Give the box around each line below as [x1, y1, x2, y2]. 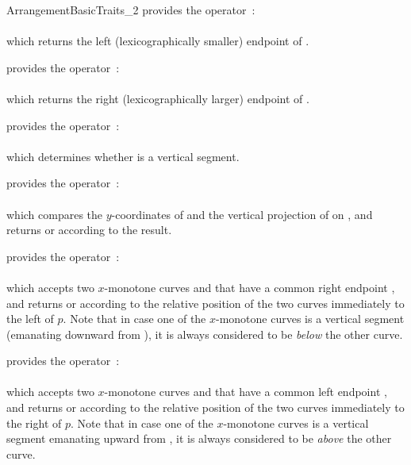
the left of [6, 310, 54, 327]
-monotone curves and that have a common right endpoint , [104, 279, 395, 295]
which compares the [6, 206, 103, 222]
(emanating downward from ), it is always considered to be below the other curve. [6, 325, 403, 342]
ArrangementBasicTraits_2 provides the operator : [6, 2, 255, 17]
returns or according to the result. [6, 221, 172, 238]
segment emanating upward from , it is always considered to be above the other [6, 430, 392, 447]
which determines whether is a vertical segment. [6, 148, 240, 164]
